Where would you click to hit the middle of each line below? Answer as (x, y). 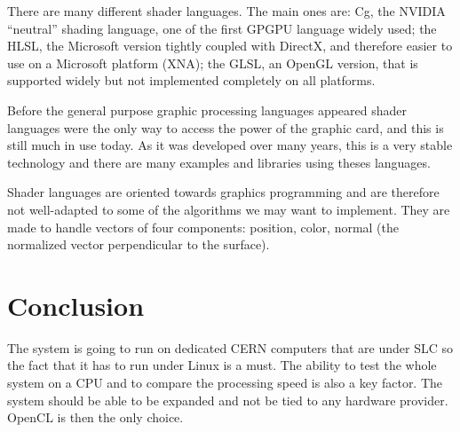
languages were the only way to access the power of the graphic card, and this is (226, 127)
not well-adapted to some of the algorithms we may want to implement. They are (229, 209)
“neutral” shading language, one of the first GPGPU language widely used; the (222, 28)
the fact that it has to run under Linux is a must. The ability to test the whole (222, 365)
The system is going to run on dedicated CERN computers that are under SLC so (230, 347)
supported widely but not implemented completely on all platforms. (191, 80)
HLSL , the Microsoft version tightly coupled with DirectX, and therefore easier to (230, 46)
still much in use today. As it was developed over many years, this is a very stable (230, 145)
